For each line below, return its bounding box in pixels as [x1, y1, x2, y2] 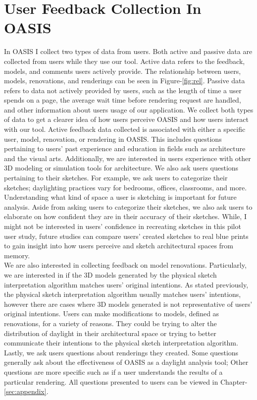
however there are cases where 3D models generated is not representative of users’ [4, 298, 253, 309]
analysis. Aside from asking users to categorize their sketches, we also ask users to [4, 201, 253, 212]
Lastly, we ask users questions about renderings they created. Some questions [4, 347, 239, 357]
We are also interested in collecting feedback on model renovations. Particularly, [4, 260, 247, 270]
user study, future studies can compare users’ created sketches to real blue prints [4, 230, 249, 241]
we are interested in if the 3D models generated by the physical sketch [4, 269, 217, 280]
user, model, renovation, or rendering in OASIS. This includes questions [4, 133, 222, 144]
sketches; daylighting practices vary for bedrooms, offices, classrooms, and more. [4, 182, 247, 192]
